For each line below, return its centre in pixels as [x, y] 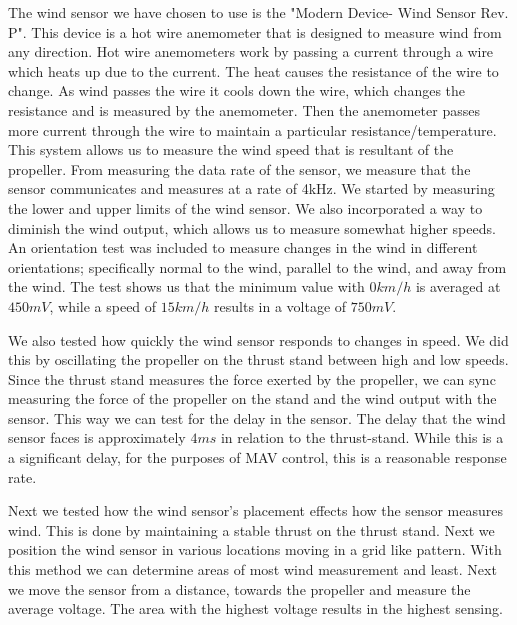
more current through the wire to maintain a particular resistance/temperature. [252, 129]
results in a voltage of [280, 305]
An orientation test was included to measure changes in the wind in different [243, 247]
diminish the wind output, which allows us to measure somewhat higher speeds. [252, 227]
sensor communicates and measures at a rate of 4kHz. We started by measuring [251, 188]
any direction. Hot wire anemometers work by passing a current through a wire [251, 51]
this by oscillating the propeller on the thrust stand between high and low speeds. [258, 359]
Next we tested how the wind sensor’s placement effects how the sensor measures [255, 510]
